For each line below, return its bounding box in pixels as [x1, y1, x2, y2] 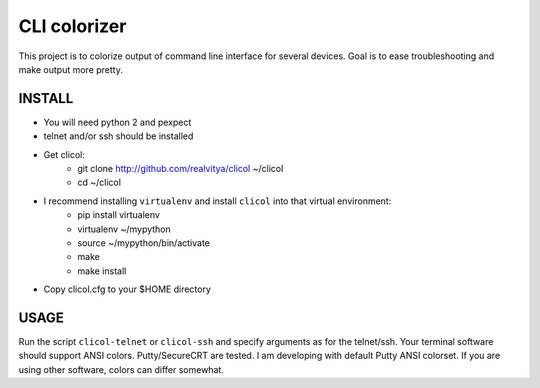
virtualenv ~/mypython [77, 223, 172, 235]
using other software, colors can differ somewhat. [18, 363, 225, 375]
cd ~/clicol [77, 176, 122, 189]
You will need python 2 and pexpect [43, 116, 192, 128]
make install [77, 265, 127, 277]
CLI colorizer [18, 15, 127, 37]
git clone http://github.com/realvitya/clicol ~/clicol [77, 163, 284, 175]
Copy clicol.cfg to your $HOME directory [43, 283, 212, 295]
